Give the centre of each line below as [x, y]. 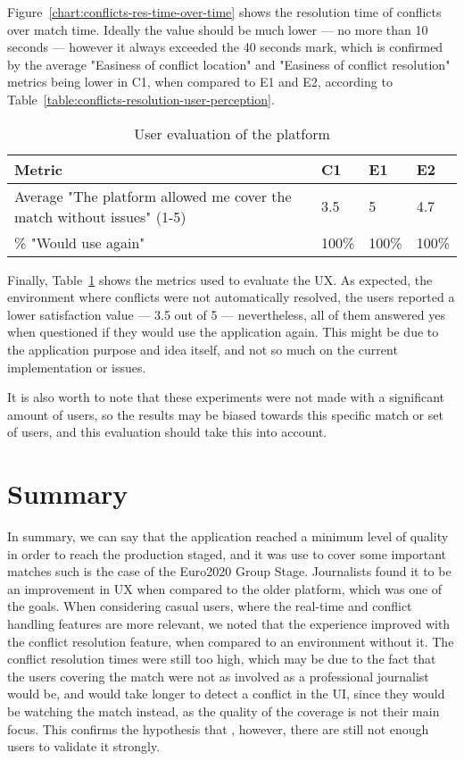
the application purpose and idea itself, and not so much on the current [203, 349]
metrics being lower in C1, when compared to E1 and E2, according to [200, 82]
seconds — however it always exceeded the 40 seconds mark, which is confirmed [225, 47]
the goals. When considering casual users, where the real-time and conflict [210, 606]
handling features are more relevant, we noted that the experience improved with [229, 623]
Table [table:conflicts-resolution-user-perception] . [141, 99]
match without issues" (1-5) [100, 216]
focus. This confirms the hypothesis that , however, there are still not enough [218, 728]
